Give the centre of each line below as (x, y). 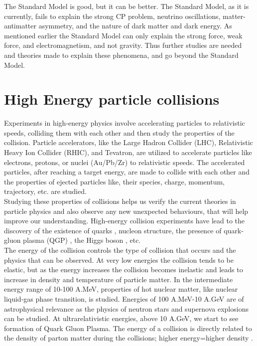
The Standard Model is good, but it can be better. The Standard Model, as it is (127, 6)
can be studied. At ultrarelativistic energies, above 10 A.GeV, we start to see (121, 318)
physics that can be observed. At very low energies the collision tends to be (119, 259)
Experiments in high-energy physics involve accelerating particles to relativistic (125, 123)
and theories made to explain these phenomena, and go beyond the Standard (121, 55)
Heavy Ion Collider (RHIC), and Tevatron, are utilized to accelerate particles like (128, 152)
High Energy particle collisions (112, 99)
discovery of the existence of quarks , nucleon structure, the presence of (113, 230)
